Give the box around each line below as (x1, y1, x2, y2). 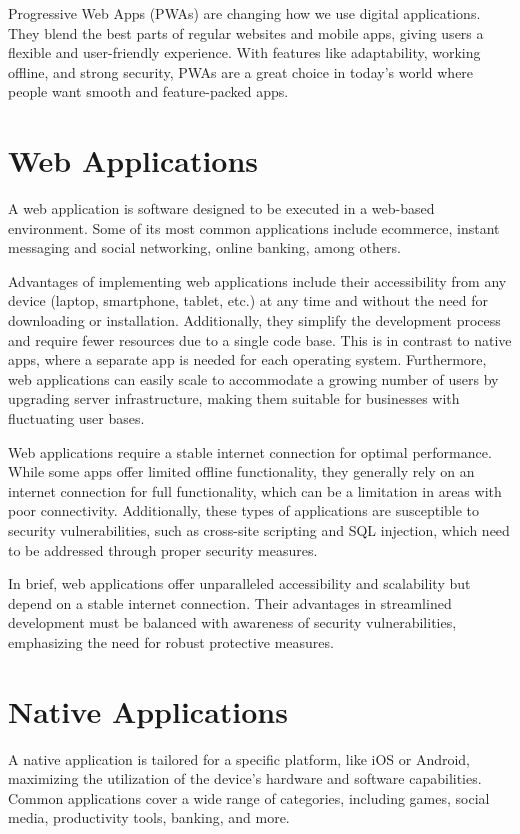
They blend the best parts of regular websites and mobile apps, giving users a (8, 22, 484, 43)
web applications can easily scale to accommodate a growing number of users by (8, 368, 499, 389)
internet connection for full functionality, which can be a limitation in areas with (8, 480, 502, 501)
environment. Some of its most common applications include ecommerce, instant (8, 217, 500, 238)
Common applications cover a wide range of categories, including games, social (8, 787, 490, 808)
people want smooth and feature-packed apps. (8, 81, 289, 102)
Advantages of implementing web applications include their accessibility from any (8, 270, 507, 291)
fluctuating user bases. (8, 408, 145, 429)
